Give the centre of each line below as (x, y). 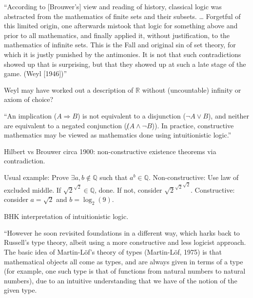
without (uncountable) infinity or (192, 89)
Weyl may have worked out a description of (69, 89)
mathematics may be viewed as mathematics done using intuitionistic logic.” (118, 135)
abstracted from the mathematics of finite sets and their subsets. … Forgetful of (122, 16)
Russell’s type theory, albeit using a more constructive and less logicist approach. (125, 242)
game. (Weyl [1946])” (36, 73)
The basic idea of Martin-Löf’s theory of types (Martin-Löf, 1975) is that (113, 251)
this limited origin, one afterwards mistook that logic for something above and (121, 26)
